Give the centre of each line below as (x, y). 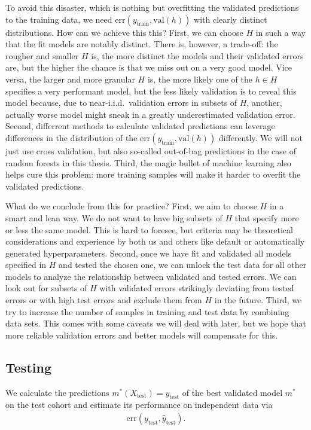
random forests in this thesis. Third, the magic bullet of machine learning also (148, 162)
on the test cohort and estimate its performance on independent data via (139, 405)
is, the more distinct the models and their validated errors (197, 55)
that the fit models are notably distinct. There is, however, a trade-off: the (142, 44)
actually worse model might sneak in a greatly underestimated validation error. (150, 114)
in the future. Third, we (258, 300)
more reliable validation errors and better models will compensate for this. (142, 335)
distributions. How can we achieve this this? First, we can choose (124, 32)
